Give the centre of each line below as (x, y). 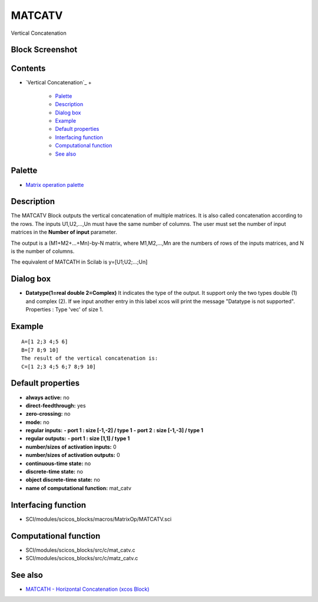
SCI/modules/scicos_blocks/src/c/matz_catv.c (82, 558)
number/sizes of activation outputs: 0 (73, 455)
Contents (28, 69)
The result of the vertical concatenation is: (90, 358)
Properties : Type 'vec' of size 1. (64, 310)
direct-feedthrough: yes (56, 405)
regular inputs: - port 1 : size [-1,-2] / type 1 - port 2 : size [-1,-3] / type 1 (114, 430)
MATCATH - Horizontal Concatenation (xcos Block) (87, 589)
